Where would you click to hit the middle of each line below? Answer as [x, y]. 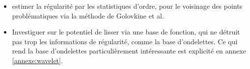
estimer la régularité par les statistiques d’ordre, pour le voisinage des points [127, 6]
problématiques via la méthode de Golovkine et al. [88, 15]
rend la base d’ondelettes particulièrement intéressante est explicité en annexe [129, 51]
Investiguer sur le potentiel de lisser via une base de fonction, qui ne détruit [126, 32]
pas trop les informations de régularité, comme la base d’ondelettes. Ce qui [125, 41]
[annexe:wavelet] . [37, 60]
